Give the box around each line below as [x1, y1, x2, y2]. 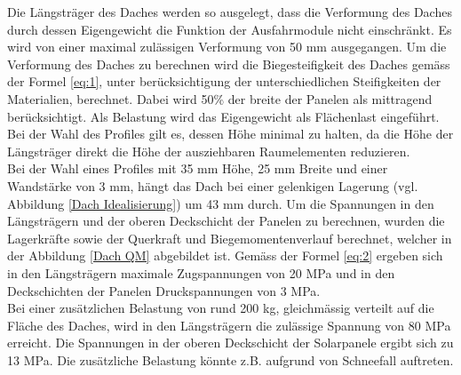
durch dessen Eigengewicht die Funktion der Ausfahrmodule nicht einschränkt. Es [7, 20, 452, 38]
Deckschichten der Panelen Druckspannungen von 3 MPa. [7, 281, 321, 299]
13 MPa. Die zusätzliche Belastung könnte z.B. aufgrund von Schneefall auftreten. [7, 350, 454, 369]
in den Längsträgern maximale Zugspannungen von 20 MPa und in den [7, 263, 395, 282]
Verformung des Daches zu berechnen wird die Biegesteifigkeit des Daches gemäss [7, 54, 450, 73]
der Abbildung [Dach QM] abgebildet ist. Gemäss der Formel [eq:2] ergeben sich [7, 246, 443, 265]
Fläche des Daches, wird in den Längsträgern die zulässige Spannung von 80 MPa [7, 315, 451, 334]
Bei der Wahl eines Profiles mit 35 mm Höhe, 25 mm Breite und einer [7, 159, 388, 178]
